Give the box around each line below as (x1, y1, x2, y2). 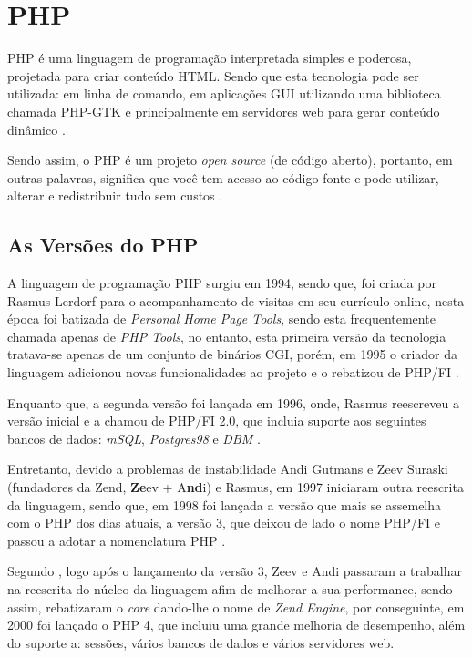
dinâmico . (7, 119, 66, 139)
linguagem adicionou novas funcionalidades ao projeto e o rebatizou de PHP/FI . (7, 363, 459, 382)
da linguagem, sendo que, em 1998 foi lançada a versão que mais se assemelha (7, 495, 442, 514)
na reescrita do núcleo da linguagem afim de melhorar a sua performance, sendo (7, 579, 453, 598)
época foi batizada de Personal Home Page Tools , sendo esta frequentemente (7, 309, 436, 328)
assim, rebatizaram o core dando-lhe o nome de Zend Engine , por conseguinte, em (7, 597, 465, 616)
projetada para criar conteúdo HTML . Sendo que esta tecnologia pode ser (7, 66, 419, 85)
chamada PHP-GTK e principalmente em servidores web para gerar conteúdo (7, 101, 440, 120)
